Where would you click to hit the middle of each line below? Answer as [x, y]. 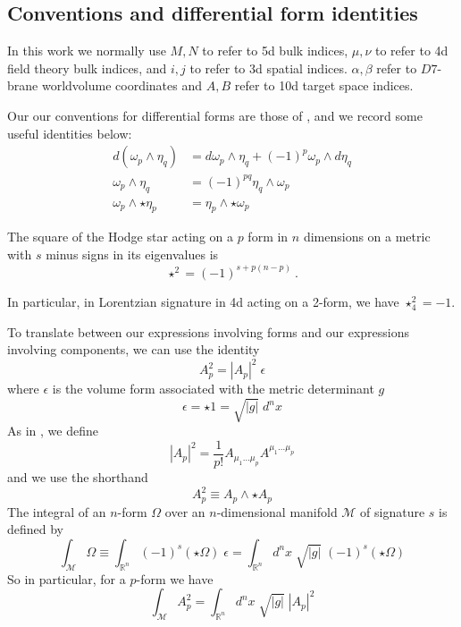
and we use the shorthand [78, 477]
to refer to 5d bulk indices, [275, 51]
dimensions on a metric [367, 237]
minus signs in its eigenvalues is [132, 254]
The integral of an [57, 511]
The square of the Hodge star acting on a [120, 237]
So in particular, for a [67, 578]
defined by [36, 529]
